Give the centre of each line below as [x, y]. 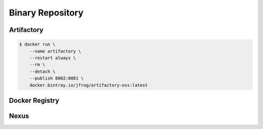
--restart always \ [53, 58]
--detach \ [42, 71]
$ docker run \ [37, 44]
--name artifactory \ [55, 51]
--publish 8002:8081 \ [56, 78]
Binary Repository [46, 13]
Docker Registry [34, 100]
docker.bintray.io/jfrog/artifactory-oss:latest [89, 85]
